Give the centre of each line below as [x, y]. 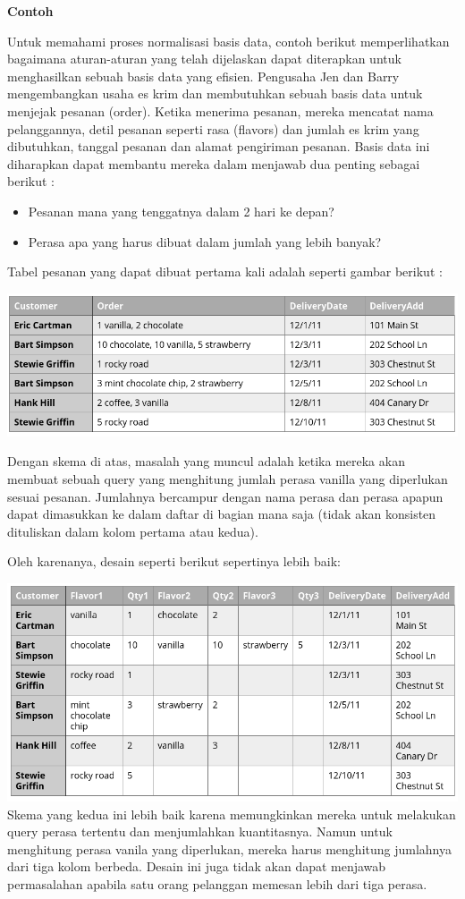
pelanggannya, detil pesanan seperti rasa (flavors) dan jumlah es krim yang [213, 128]
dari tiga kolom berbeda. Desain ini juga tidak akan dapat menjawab [197, 866]
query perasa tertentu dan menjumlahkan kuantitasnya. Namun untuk [200, 831]
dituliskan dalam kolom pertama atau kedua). [133, 531]
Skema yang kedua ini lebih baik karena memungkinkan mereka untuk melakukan [232, 814]
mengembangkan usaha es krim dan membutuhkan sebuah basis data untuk [215, 93]
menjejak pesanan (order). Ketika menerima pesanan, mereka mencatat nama [220, 110]
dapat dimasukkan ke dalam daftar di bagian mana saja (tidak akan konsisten [222, 514]
